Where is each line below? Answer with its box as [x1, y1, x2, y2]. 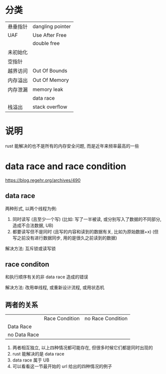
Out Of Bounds [32, 67, 67, 74]
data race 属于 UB [12, 357, 50, 363]
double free [32, 39, 60, 46]
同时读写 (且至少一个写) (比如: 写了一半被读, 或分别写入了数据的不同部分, [12, 216, 162, 222]
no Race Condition [84, 315, 128, 322]
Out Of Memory [32, 76, 69, 83]
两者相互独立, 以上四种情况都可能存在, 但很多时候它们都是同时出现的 [12, 345, 153, 351]
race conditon [5, 260, 49, 269]
